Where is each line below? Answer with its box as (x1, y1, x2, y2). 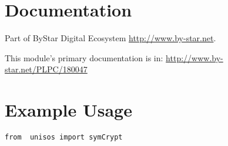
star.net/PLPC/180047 (5, 63, 88, 75)
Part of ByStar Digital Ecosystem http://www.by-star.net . (5, 32, 216, 44)
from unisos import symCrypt (5, 133, 123, 142)
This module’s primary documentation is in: (5, 51, 163, 64)
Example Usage (5, 98, 132, 122)
